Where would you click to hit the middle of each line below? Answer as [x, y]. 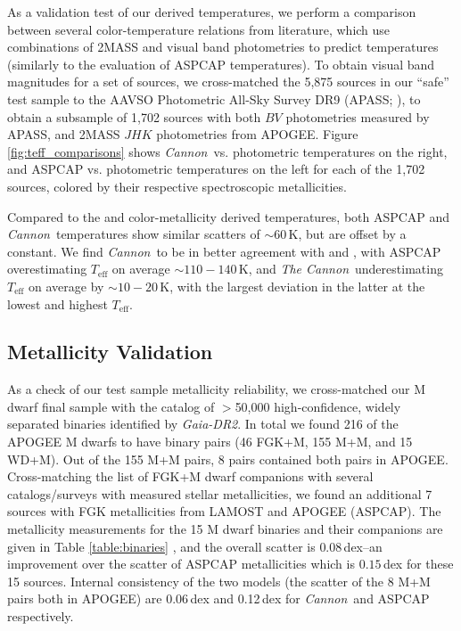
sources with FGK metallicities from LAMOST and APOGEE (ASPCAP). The [224, 511]
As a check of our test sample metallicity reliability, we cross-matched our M [217, 389]
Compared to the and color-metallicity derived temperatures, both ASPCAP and [229, 216]
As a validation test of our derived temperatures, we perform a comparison [212, 12]
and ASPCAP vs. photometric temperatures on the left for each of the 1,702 [216, 169]
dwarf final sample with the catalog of [111, 406]
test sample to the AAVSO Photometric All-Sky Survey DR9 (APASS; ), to [214, 98]
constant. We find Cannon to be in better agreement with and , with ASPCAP [224, 251]
